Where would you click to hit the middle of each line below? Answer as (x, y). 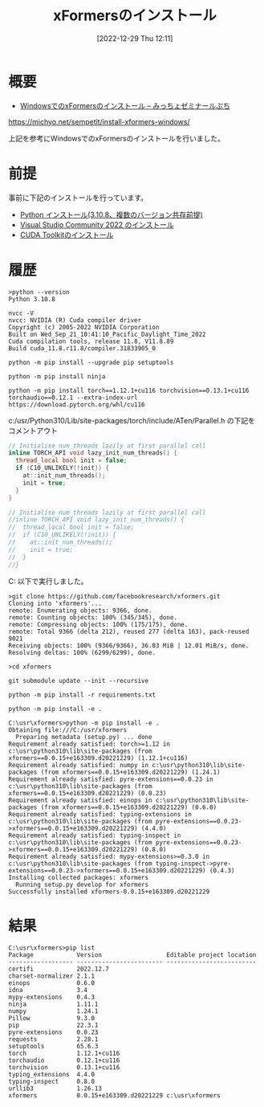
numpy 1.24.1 (53, 1011)
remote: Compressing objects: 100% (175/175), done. (98, 624)
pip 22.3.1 (53, 1025)
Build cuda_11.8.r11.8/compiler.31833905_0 (82, 348)
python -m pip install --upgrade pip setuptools (91, 362)
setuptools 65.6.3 (53, 1046)
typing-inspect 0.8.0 (51, 1081)
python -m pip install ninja (57, 376)
